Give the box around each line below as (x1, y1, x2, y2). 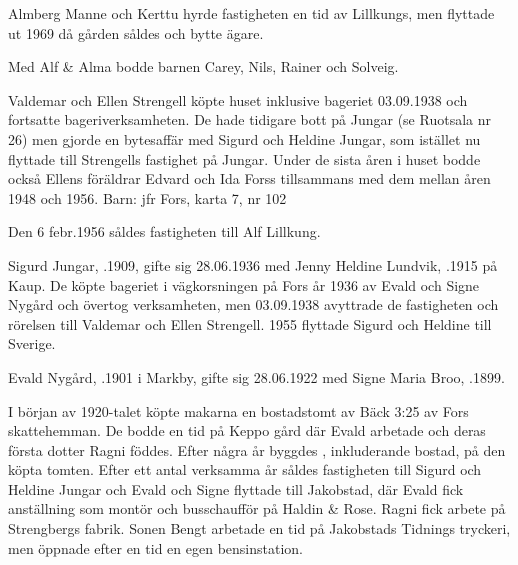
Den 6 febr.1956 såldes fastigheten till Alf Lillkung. (8, 221, 321, 242)
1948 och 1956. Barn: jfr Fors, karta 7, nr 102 (8, 187, 287, 208)
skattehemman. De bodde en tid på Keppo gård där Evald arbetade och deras (8, 420, 486, 441)
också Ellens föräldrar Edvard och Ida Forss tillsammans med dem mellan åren (8, 168, 491, 189)
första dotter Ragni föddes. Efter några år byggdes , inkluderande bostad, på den (8, 439, 506, 460)
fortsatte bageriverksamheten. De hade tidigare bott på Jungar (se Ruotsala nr (8, 109, 491, 130)
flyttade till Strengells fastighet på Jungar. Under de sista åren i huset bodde (8, 148, 481, 169)
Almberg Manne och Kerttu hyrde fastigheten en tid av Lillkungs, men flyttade (8, 3, 495, 23)
